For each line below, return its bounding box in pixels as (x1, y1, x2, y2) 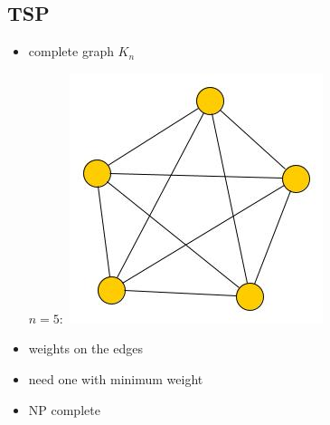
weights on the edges (28, 339, 143, 358)
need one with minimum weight (28, 369, 203, 388)
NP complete (28, 400, 100, 419)
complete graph (28, 42, 114, 61)
